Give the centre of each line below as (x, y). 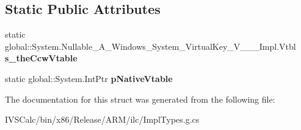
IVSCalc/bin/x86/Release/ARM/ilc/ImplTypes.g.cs (102, 119)
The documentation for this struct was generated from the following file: (140, 99)
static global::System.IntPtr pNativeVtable (89, 78)
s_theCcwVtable (41, 58)
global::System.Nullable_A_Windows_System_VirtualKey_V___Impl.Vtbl (150, 46)
